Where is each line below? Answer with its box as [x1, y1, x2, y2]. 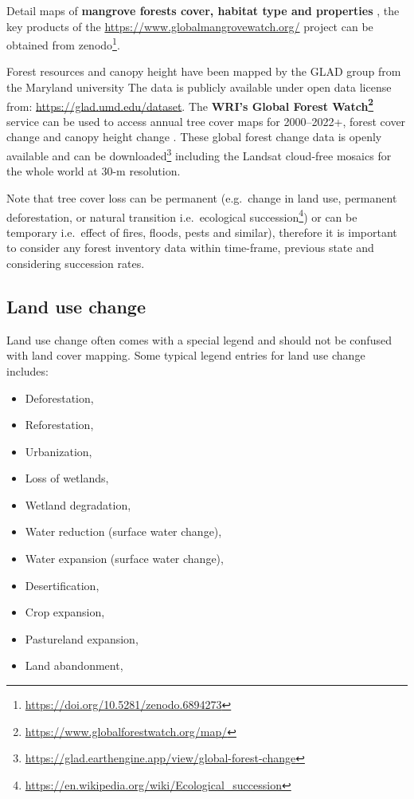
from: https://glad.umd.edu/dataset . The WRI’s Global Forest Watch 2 [6, 95, 374, 114]
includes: [6, 362, 49, 379]
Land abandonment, [25, 657, 123, 674]
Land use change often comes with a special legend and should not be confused [6, 331, 392, 348]
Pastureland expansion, [25, 630, 139, 647]
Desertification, [25, 577, 100, 593]
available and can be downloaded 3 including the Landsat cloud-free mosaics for [6, 145, 392, 163]
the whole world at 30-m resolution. [6, 163, 181, 179]
